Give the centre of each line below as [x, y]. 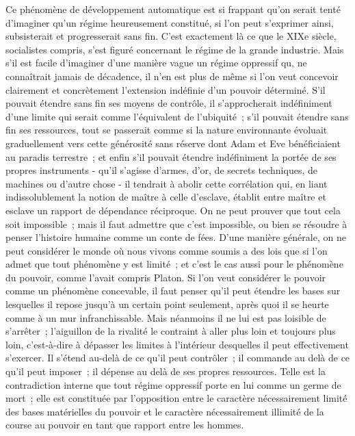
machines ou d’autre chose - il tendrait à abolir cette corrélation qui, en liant [167, 183]
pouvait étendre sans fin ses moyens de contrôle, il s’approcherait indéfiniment [169, 103]
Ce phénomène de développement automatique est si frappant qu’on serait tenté [173, 9]
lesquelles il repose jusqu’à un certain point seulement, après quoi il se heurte [167, 304]
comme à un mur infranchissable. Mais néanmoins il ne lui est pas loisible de [166, 317]
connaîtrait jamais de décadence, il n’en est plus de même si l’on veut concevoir [172, 76]
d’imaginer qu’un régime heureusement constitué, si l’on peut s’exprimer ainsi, [170, 22]
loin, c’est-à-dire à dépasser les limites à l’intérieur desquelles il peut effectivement [177, 344]
